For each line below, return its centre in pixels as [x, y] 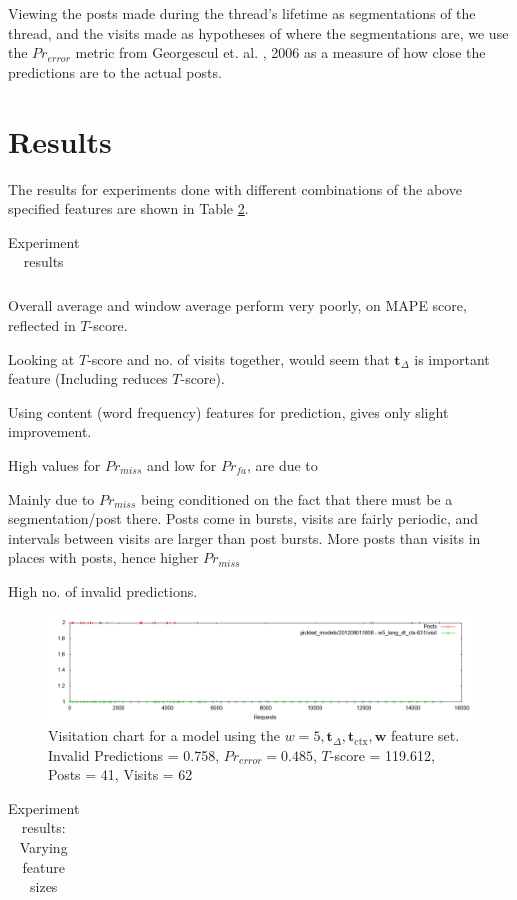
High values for [54, 464]
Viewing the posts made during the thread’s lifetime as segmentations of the [242, 13]
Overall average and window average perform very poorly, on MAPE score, [237, 305]
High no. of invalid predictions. [103, 590]
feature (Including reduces [88, 378]
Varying [43, 847]
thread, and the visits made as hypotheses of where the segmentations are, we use [258, 32]
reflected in [42, 324]
